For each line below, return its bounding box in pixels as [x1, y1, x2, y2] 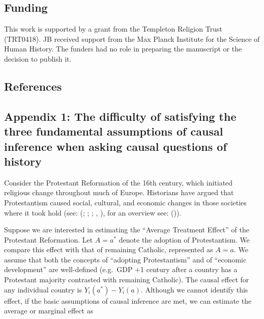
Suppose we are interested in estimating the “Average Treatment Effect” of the [4, 224, 249, 235]
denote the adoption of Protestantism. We [119, 234, 250, 245]
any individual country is [4, 284, 82, 295]
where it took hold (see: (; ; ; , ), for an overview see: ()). [4, 207, 182, 218]
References [4, 78, 62, 94]
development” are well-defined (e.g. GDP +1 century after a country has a [4, 264, 238, 275]
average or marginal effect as [4, 305, 94, 316]
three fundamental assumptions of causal [4, 123, 223, 139]
